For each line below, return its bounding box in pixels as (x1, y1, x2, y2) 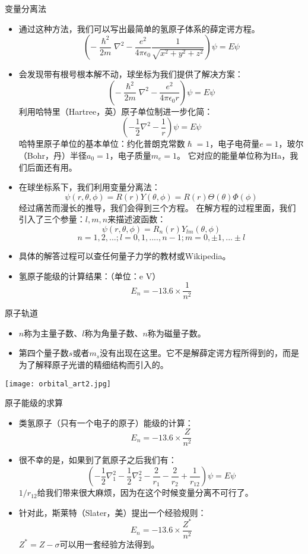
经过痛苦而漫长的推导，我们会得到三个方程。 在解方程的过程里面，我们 (18, 201, 296, 213)
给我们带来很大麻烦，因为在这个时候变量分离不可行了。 (37, 486, 253, 499)
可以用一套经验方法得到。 (59, 537, 160, 550)
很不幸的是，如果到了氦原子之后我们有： (18, 454, 177, 466)
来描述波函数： (107, 213, 166, 225)
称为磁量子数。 (147, 326, 206, 339)
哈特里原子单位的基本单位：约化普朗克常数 (18, 137, 185, 150)
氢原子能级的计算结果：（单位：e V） (18, 269, 161, 282)
